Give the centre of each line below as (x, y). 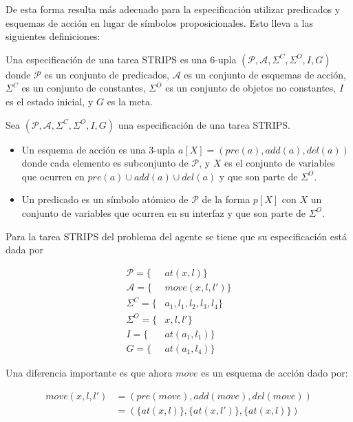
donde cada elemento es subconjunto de (105, 163)
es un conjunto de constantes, (84, 88)
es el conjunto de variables (280, 163)
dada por (24, 250)
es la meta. (130, 101)
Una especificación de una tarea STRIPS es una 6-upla (121, 59)
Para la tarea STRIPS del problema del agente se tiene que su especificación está (176, 236)
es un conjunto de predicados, (107, 74)
